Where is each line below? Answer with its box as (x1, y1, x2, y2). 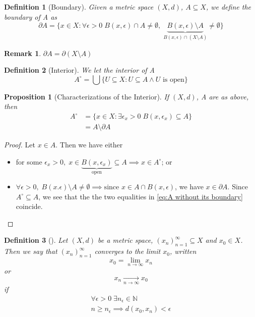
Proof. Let (4, 139, 35, 150)
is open (162, 76, 184, 83)
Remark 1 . (4, 47, 41, 58)
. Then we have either (55, 139, 123, 150)
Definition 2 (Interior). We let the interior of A (4, 65, 155, 75)
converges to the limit (94, 246, 161, 256)
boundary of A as (4, 11, 57, 22)
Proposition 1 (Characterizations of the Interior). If (4, 91, 169, 101)
